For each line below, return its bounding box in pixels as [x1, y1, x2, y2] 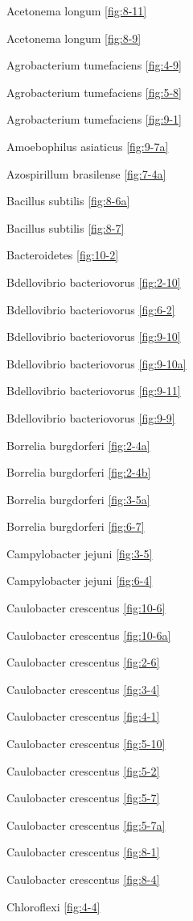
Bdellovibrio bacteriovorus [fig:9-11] [6, 382, 181, 399]
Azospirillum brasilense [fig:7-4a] [6, 165, 166, 182]
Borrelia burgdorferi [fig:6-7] [6, 518, 145, 535]
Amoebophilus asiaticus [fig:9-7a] [6, 137, 169, 154]
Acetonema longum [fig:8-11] [6, 2, 147, 19]
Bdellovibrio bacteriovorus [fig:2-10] [6, 273, 181, 290]
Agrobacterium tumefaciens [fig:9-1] [6, 111, 182, 128]
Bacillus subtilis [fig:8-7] [6, 219, 125, 236]
